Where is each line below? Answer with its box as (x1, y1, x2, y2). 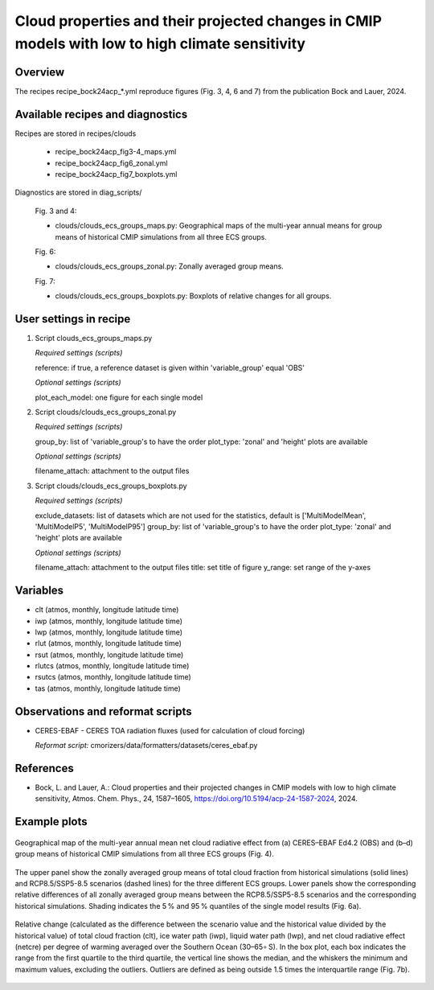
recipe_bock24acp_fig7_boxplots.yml (55, 169, 178, 179)
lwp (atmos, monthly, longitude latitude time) (35, 627, 183, 637)
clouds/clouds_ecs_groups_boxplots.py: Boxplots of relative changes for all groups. (55, 291, 332, 301)
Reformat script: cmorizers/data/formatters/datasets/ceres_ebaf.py (35, 741, 258, 750)
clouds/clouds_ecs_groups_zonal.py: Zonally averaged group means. (55, 261, 285, 271)
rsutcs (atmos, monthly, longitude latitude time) (35, 672, 192, 682)
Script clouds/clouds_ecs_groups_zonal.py (35, 407, 177, 417)
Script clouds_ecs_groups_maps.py (35, 333, 153, 343)
